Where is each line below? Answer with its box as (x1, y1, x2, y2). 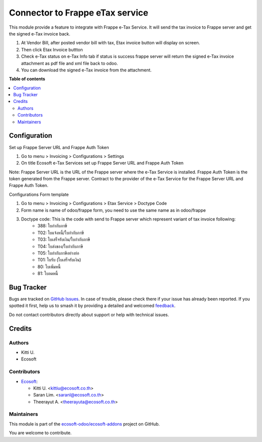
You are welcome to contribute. (9, 430, 72, 436)
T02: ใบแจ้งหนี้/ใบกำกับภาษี (37, 230, 84, 236)
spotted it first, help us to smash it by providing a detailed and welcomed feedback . (9, 303, 176, 308)
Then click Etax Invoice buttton (21, 47, 83, 52)
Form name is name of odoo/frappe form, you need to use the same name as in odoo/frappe (21, 207, 206, 213)
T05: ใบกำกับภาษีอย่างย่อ (37, 250, 80, 256)
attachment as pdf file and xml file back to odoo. (21, 60, 118, 66)
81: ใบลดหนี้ (37, 271, 58, 276)
